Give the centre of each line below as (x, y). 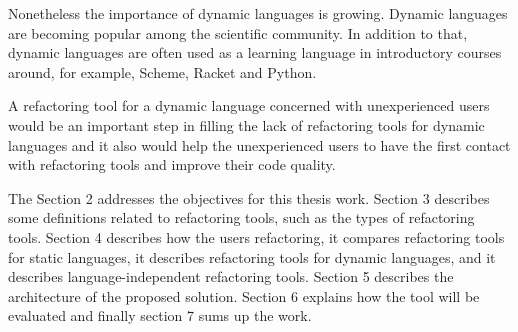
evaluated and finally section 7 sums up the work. (160, 315)
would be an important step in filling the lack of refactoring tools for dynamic (246, 124)
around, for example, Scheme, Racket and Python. (162, 71)
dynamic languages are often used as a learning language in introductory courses (255, 52)
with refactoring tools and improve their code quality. (172, 164)
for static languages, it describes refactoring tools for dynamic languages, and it (252, 256)
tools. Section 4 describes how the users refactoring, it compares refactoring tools (256, 236)
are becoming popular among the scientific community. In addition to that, (238, 32)
